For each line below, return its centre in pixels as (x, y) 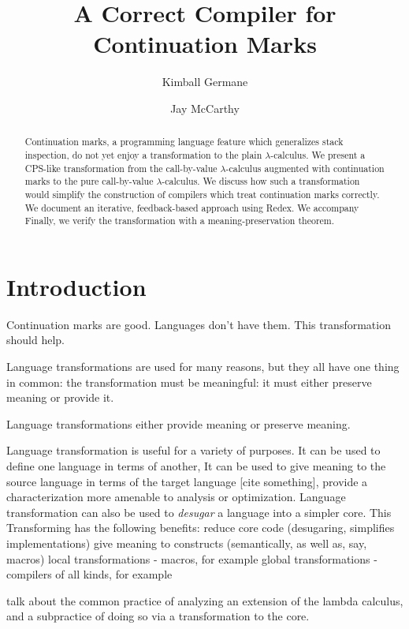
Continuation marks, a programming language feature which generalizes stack (184, 142)
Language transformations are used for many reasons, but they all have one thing (203, 367)
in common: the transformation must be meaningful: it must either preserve (189, 382)
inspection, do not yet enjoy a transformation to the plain (143, 154)
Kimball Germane (205, 82)
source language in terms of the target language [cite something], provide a (187, 481)
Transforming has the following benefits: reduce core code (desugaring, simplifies (201, 528)
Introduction (76, 286)
